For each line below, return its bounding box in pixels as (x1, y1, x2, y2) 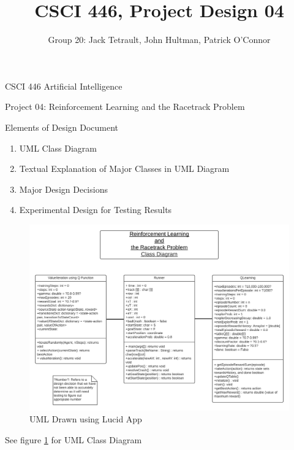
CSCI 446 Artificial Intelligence (5, 79, 123, 92)
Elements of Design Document (5, 120, 119, 133)
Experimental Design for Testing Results (19, 203, 172, 216)
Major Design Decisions (19, 182, 108, 195)
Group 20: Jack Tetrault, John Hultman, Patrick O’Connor (48, 33, 271, 46)
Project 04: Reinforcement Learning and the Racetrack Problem (5, 100, 245, 113)
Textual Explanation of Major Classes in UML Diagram (19, 162, 230, 175)
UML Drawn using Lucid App (29, 413, 142, 425)
